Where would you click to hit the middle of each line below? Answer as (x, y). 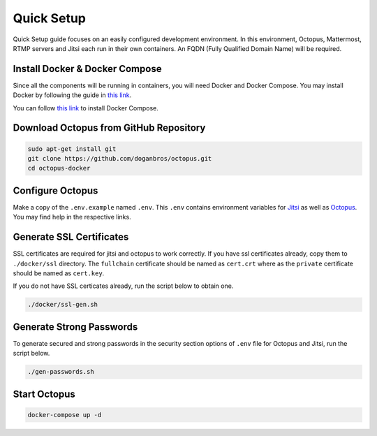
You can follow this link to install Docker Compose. (86, 108)
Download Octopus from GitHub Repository (109, 128)
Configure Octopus (56, 190)
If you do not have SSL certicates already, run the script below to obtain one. (123, 286)
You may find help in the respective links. (72, 217)
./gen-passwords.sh (61, 372)
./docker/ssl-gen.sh (62, 305)
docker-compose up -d (65, 415)
